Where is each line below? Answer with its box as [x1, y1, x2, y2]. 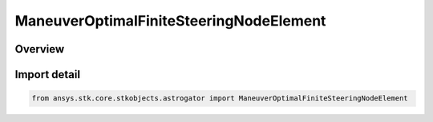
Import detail [14, 68, 80, 81]
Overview [14, 42, 65, 56]
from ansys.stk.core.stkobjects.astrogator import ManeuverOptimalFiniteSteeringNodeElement [31, 94, 408, 103]
